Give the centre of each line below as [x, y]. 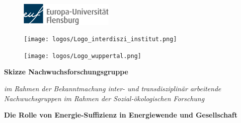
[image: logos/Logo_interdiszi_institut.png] [100, 39]
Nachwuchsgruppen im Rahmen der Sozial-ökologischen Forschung [104, 98]
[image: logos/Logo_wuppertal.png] [83, 56]
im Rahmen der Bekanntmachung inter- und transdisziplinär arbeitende [113, 89]
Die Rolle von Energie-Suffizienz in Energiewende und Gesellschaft [121, 115]
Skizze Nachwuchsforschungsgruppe [66, 72]
